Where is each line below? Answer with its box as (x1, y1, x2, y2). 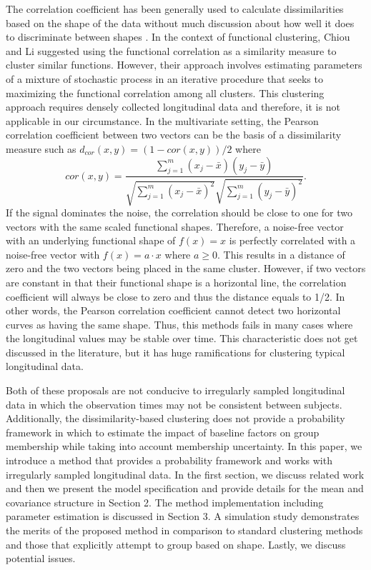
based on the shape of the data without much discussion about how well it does (6, 15, 355, 30)
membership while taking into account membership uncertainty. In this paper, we (6, 439, 362, 454)
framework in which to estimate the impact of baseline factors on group (6, 424, 320, 439)
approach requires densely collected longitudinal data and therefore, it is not (6, 99, 340, 114)
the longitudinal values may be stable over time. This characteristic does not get (6, 331, 358, 346)
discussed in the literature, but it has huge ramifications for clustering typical (6, 344, 345, 359)
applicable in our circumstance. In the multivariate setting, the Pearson (6, 113, 319, 128)
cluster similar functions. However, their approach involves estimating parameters (6, 57, 362, 72)
